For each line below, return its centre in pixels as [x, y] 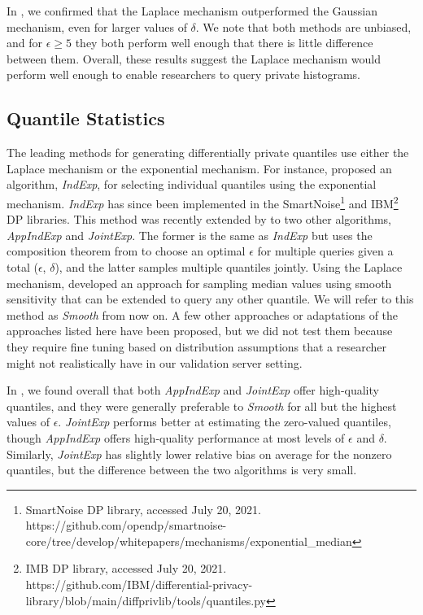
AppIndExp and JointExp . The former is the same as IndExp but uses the [190, 235]
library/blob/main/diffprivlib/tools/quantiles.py [146, 600]
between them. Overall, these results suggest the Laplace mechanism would [194, 58]
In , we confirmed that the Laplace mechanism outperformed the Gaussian [192, 11]
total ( [22, 266]
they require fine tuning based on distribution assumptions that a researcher [197, 346]
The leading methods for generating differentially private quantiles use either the [208, 153]
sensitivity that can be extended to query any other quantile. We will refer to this [210, 299]
